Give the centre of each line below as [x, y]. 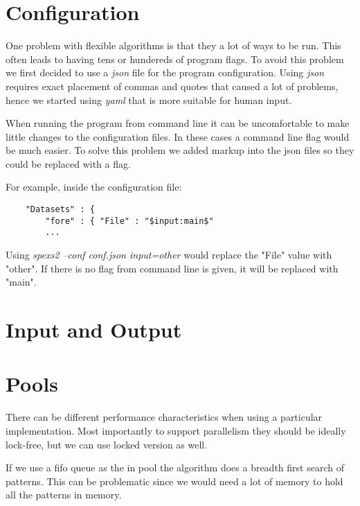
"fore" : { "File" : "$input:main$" [129, 221]
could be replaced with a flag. [68, 163]
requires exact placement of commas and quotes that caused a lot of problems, [172, 86]
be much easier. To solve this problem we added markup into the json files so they [180, 150]
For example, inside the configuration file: [94, 187]
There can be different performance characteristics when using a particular [164, 417]
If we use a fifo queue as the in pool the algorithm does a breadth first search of [175, 468]
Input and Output [94, 329]
